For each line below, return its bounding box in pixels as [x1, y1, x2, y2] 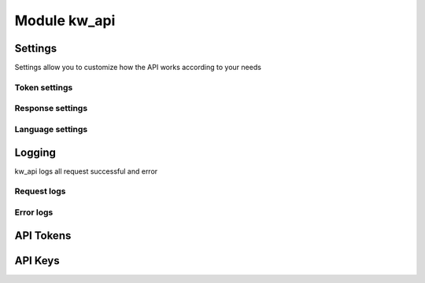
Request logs [14, 186, 66, 197]
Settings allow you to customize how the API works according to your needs [14, 63, 261, 72]
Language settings [14, 123, 88, 134]
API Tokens [14, 229, 72, 242]
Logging [14, 145, 57, 159]
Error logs [14, 207, 54, 218]
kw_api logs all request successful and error [14, 166, 158, 176]
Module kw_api [14, 12, 116, 29]
